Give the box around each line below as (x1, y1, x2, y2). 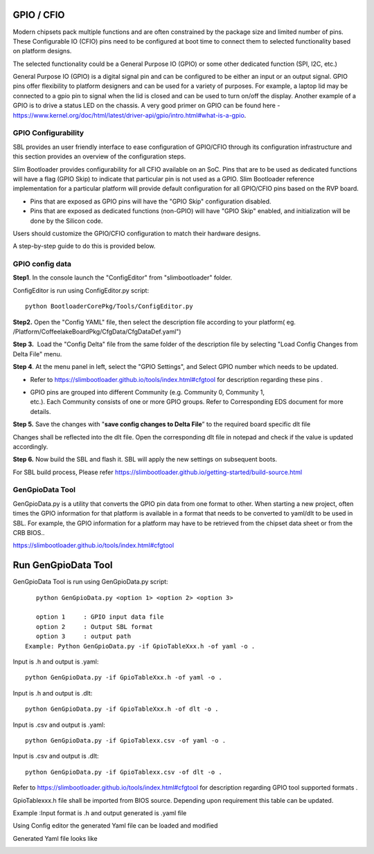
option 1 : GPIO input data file (35, 613, 164, 621)
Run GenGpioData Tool (12, 559, 113, 571)
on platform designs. (12, 47, 72, 55)
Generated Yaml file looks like (12, 834, 98, 842)
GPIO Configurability (12, 128, 84, 138)
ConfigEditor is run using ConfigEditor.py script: (12, 286, 149, 294)
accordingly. (12, 442, 48, 451)
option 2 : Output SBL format (35, 623, 154, 630)
